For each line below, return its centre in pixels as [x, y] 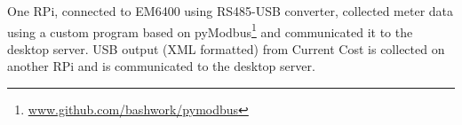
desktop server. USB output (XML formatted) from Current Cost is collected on [226, 48]
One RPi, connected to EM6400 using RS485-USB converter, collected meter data [231, 11]
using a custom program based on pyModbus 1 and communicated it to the [210, 30]
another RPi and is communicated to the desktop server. [161, 66]
